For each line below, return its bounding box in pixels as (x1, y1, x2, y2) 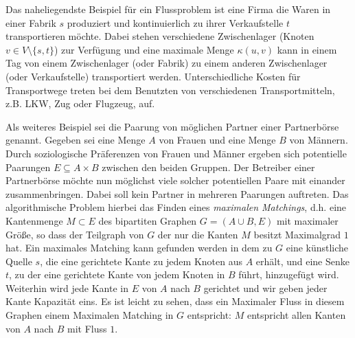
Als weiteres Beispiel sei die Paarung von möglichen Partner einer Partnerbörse (5, 119, 339, 133)
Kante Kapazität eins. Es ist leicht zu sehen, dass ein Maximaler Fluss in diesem (5, 294, 345, 308)
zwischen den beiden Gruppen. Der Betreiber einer (102, 159, 315, 174)
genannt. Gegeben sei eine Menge (5, 133, 146, 147)
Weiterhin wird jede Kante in (5, 280, 128, 295)
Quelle (5, 253, 32, 268)
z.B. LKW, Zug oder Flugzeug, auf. (5, 96, 155, 111)
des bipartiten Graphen (98, 213, 197, 227)
